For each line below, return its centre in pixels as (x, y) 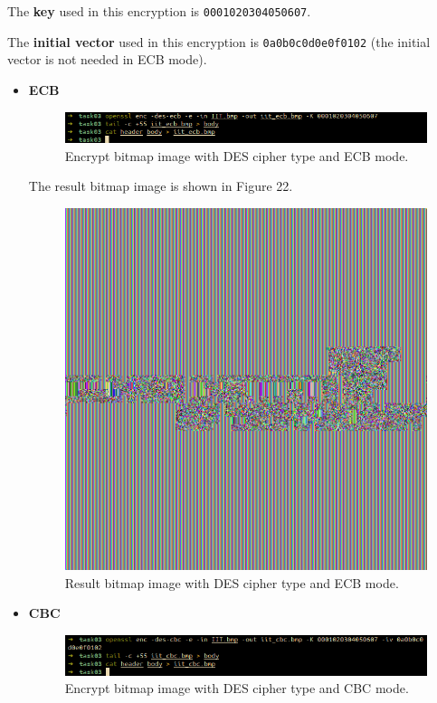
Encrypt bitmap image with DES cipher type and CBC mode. (237, 688)
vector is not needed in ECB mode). (107, 59)
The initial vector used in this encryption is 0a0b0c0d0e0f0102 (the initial (219, 41)
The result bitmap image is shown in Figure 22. (161, 186)
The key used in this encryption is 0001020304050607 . (159, 11)
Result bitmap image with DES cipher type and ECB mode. (232, 582)
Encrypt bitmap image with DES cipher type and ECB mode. (237, 155)
